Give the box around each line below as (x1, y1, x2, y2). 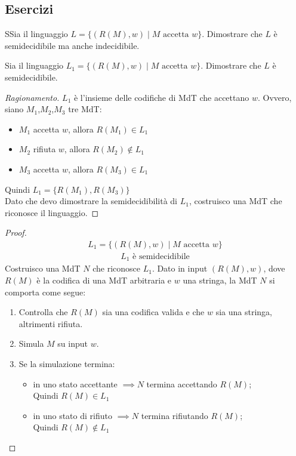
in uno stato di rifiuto (33, 409, 112, 421)
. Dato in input (152, 262, 208, 275)
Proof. (5, 226, 27, 239)
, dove (263, 262, 285, 275)
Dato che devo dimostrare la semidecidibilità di (5, 195, 177, 207)
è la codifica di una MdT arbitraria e (36, 274, 172, 286)
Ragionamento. (5, 91, 60, 103)
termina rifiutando (141, 409, 208, 421)
